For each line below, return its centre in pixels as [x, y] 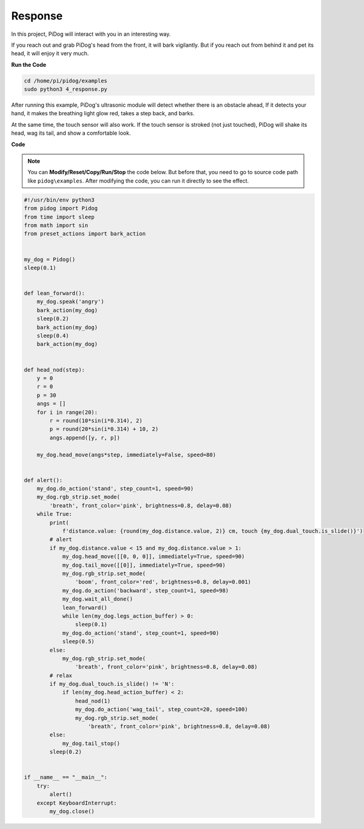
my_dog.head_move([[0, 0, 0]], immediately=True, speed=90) [153, 557]
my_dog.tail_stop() [91, 743]
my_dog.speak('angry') [70, 302]
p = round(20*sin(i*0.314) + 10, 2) [104, 429]
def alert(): [43, 480]
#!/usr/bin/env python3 [59, 200]
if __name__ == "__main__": [66, 777]
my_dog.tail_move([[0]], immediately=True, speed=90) [144, 565]
